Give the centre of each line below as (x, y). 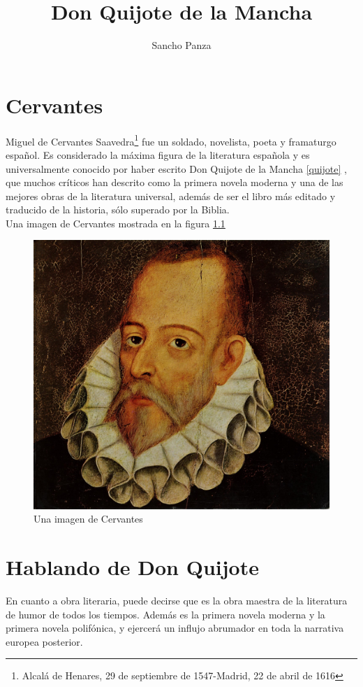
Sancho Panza (181, 45)
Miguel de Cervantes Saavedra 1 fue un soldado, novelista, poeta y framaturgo (171, 140)
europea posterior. (44, 641)
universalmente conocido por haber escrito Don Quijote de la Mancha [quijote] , (176, 168)
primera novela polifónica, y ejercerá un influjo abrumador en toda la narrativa (175, 628)
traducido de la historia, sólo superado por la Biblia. (118, 210)
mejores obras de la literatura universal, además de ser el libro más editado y (171, 196)
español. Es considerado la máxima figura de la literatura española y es (158, 154)
